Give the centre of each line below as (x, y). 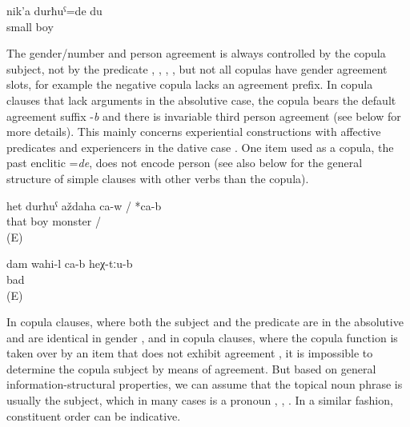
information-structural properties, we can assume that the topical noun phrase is (205, 384)
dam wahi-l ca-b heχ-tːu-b (70, 263)
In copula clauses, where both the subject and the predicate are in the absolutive (205, 322)
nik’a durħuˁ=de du (54, 10)
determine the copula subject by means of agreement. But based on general (191, 368)
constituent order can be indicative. (94, 415)
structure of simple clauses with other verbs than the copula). (158, 178)
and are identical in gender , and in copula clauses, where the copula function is (202, 337)
